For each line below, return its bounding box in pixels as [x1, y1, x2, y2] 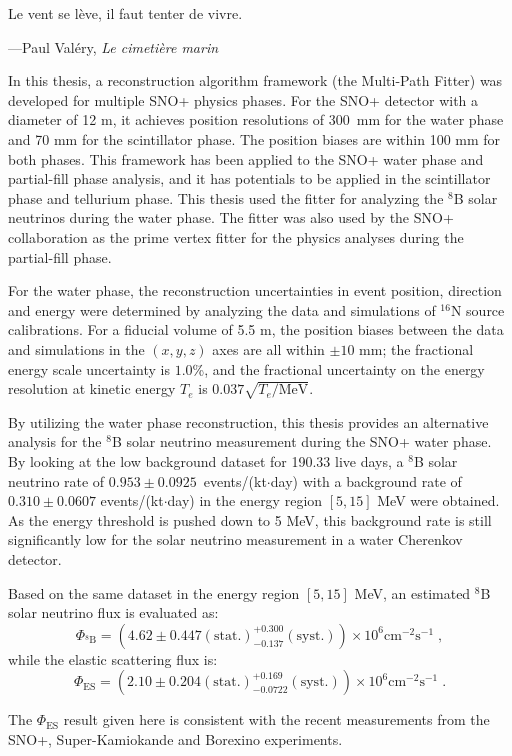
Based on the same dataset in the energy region [8, 582, 300, 603]
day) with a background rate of [270, 470, 462, 491]
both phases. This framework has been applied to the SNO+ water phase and [8, 148, 484, 169]
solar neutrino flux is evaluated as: [8, 602, 219, 623]
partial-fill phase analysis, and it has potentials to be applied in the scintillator [8, 168, 491, 189]
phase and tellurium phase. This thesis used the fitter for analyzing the [8, 187, 444, 208]
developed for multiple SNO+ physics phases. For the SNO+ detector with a [8, 89, 479, 110]
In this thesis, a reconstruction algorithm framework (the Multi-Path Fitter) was [8, 70, 503, 91]
